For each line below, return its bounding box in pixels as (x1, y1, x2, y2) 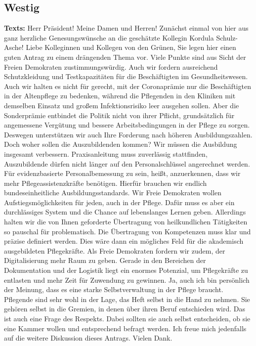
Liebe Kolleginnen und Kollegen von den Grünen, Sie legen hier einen (26, 42, 236, 52)
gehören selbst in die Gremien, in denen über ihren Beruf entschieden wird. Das (4, 303, 245, 314)
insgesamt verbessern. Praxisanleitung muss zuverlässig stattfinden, (4, 148, 208, 159)
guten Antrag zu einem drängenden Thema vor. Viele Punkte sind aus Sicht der (4, 51, 246, 62)
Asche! (4, 42, 24, 52)
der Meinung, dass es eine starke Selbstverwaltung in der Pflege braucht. (4, 284, 223, 295)
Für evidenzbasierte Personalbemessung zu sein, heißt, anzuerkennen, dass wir (4, 168, 241, 178)
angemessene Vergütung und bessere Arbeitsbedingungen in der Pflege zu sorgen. (4, 120, 250, 130)
